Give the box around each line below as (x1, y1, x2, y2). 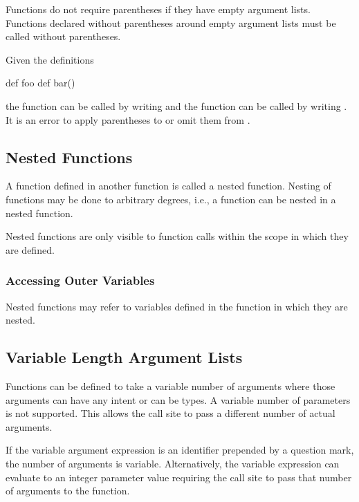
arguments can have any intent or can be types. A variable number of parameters (6, 392, 351, 407)
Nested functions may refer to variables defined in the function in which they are (6, 299, 348, 313)
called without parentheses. (6, 29, 121, 44)
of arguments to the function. (6, 483, 130, 498)
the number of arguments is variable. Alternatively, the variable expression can (6, 456, 340, 470)
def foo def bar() (6, 75, 75, 90)
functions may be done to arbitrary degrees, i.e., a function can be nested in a (6, 192, 336, 206)
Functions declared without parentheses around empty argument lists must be (6, 15, 336, 30)
